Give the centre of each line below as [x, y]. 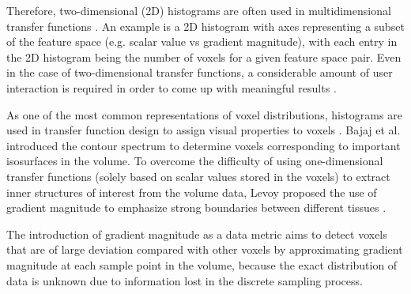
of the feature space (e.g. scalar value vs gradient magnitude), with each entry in [202, 41]
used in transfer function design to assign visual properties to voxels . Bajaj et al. [204, 130]
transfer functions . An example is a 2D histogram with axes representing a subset [205, 26]
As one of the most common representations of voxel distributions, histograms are [204, 114]
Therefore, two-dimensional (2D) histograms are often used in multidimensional [199, 10]
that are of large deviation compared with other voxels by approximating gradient [205, 249]
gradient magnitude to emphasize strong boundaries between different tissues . [196, 207]
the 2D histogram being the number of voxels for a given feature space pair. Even [204, 57]
